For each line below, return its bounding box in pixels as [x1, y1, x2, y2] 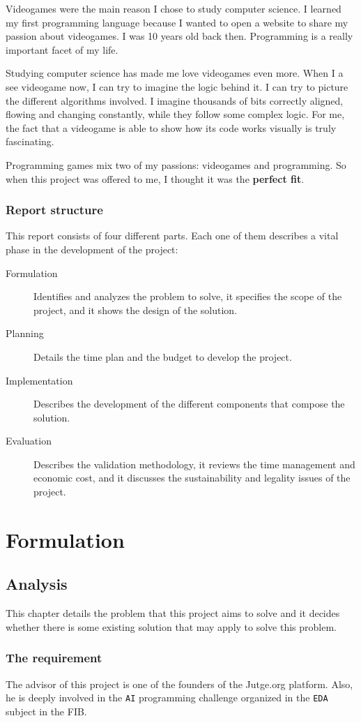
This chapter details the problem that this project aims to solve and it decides [6, 606, 340, 620]
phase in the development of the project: [6, 241, 178, 256]
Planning [6, 326, 44, 341]
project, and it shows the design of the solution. [33, 302, 238, 317]
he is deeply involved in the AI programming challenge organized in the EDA [6, 690, 328, 705]
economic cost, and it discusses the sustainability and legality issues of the [33, 470, 351, 485]
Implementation [6, 373, 73, 387]
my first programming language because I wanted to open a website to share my [6, 15, 348, 29]
